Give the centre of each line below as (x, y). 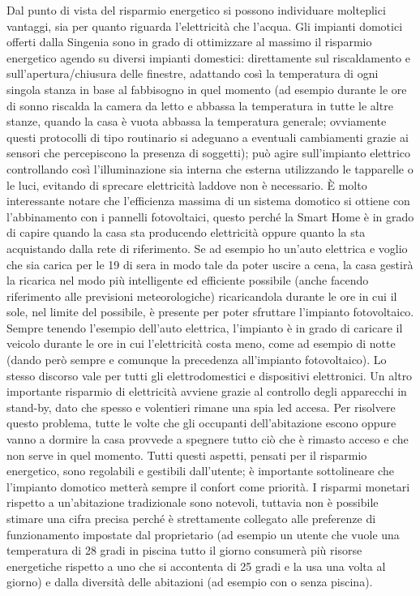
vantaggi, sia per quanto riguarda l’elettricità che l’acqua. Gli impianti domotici (205, 26)
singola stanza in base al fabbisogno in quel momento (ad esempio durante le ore (207, 89)
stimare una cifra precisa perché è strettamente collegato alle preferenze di (191, 518)
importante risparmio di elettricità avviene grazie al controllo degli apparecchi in (207, 391)
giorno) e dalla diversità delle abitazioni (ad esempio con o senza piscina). (190, 582)
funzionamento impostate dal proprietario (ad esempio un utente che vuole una (203, 534)
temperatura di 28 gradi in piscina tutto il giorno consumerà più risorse (184, 550)
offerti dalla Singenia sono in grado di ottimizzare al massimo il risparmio (189, 42)
